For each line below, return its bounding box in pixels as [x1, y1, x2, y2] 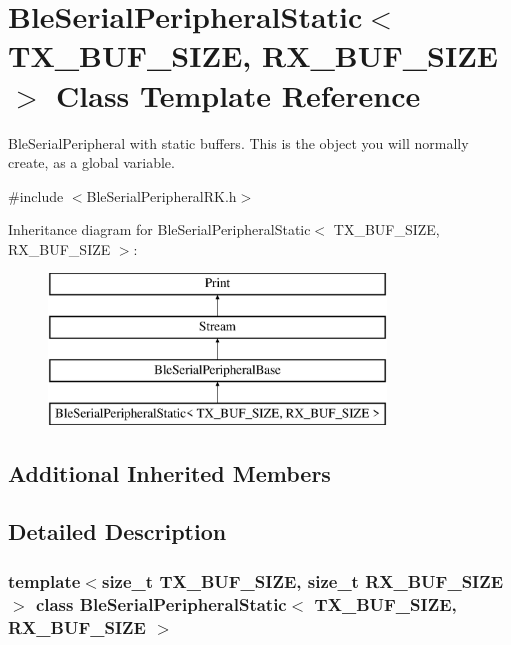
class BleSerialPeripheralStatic [35, 591, 287, 616]
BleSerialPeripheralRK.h [86, 185, 237, 206]
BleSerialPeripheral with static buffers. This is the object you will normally [8, 132, 469, 153]
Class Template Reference [56, 74, 421, 115]
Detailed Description [8, 516, 227, 547]
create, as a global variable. [8, 152, 175, 173]
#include [8, 185, 64, 206]
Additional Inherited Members [8, 457, 331, 488]
